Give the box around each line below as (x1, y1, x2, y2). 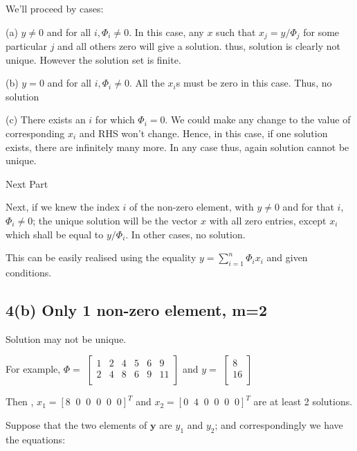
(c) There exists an (6, 112, 86, 127)
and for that (282, 200, 334, 214)
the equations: (6, 432, 66, 446)
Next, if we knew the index (6, 200, 120, 214)
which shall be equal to (6, 227, 104, 241)
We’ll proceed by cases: (6, 1, 104, 15)
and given (266, 250, 308, 265)
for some (303, 24, 340, 39)
